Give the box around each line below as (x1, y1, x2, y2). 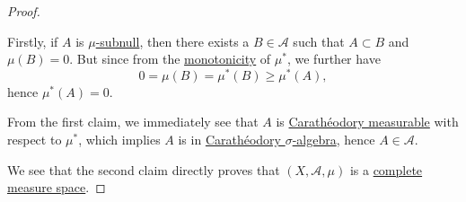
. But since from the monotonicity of (69, 49, 271, 68)
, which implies (78, 130, 161, 149)
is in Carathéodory (178, 130, 281, 149)
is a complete (349, 160, 423, 179)
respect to (7, 130, 62, 149)
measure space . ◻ (7, 178, 106, 197)
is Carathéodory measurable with (276, 112, 459, 131)
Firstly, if (7, 31, 58, 50)
